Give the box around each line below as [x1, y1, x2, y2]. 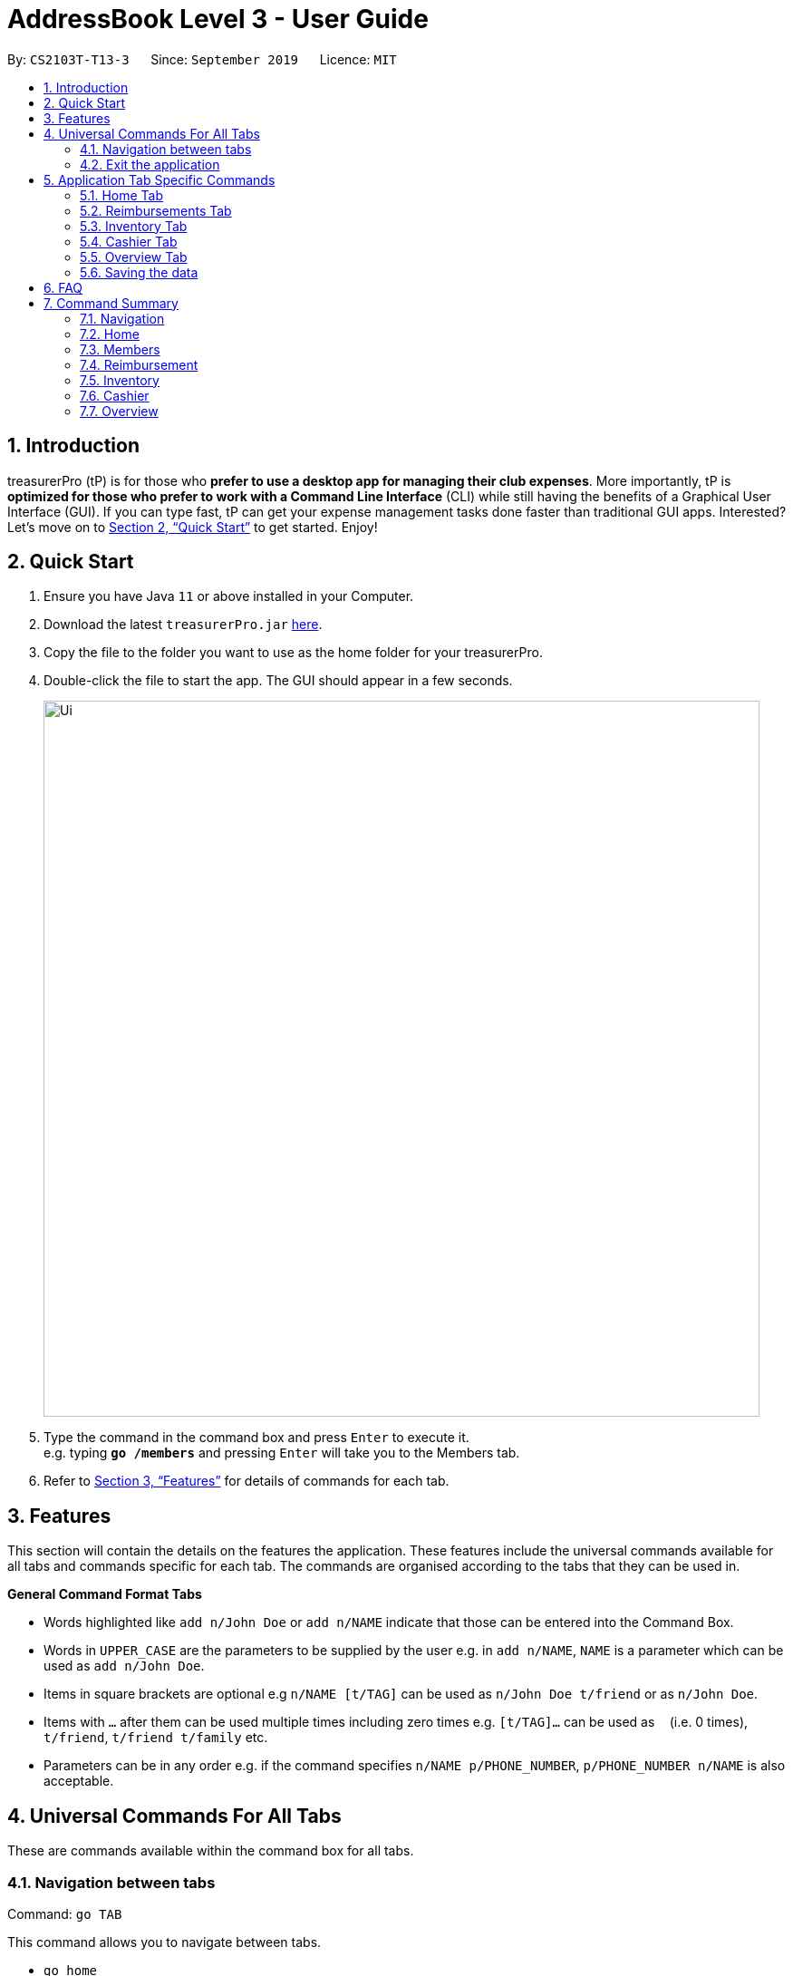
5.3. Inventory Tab [80, 218, 188, 234]
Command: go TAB [7, 1905, 122, 1922]
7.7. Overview [80, 402, 159, 419]
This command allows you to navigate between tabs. [7, 1933, 322, 1950]
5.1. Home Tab [80, 187, 164, 203]
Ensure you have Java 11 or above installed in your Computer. [44, 588, 414, 605]
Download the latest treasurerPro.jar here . [44, 616, 323, 633]
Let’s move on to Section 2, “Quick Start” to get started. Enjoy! [7, 518, 378, 535]
